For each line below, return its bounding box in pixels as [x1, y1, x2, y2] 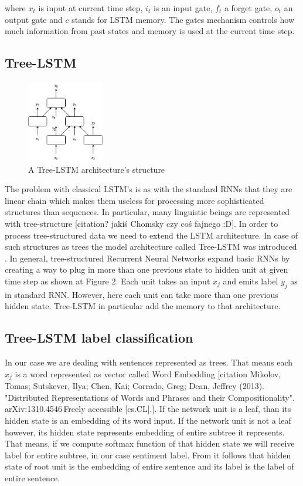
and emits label [223, 275, 278, 287]
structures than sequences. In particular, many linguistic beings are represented [5, 206, 290, 218]
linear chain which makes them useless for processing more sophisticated [5, 194, 264, 206]
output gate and [5, 13, 63, 25]
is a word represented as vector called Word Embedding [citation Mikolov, [15, 367, 281, 380]
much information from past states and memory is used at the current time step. [5, 25, 295, 37]
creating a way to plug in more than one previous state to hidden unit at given [5, 263, 288, 276]
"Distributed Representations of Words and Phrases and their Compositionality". [5, 391, 295, 403]
